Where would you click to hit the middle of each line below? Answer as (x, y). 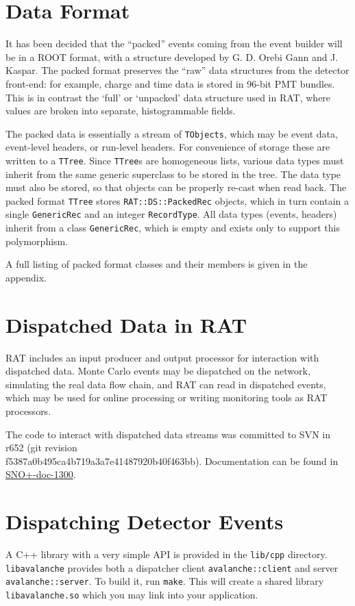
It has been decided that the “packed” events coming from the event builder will (174, 43)
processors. (28, 411)
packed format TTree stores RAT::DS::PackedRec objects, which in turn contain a (177, 200)
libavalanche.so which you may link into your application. (132, 595)
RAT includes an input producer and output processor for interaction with (162, 357)
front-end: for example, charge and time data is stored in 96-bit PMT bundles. (170, 83)
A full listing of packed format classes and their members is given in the (157, 264)
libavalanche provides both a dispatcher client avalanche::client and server (172, 567)
